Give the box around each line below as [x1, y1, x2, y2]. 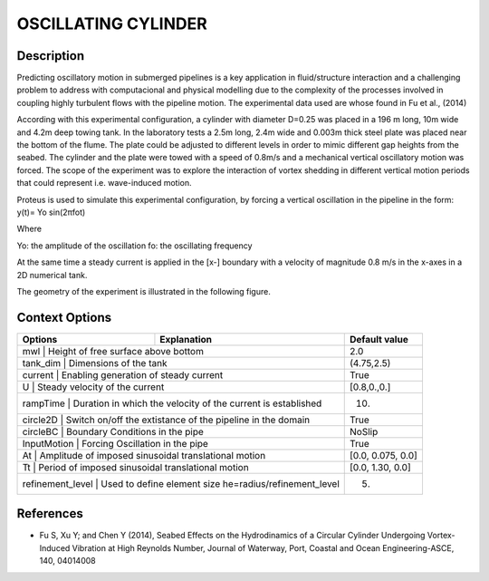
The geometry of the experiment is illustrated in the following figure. [16, 286, 271, 296]
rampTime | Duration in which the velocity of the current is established [22, 397, 322, 410]
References [16, 506, 83, 521]
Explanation [159, 333, 213, 345]
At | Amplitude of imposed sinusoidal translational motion [22, 449, 266, 461]
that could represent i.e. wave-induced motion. [16, 178, 192, 189]
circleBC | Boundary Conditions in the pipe [22, 425, 204, 438]
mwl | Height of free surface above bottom [22, 344, 204, 357]
